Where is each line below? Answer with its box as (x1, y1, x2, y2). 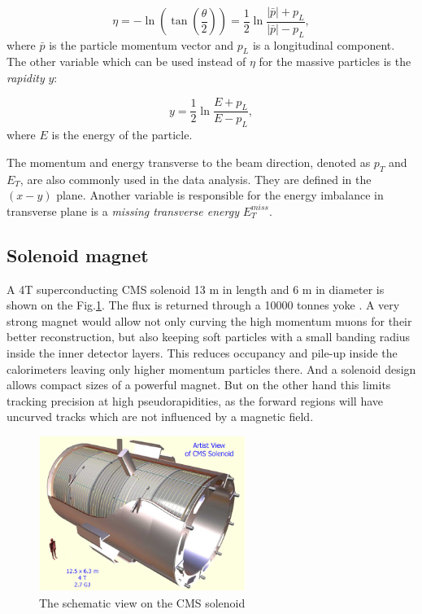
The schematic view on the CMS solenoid (39, 594, 246, 611)
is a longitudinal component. (252, 36, 395, 53)
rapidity (7, 69, 45, 86)
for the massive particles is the (259, 53, 411, 70)
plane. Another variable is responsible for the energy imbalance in (56, 186, 384, 204)
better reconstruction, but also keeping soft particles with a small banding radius (7, 328, 411, 345)
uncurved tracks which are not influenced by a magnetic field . (7, 408, 314, 425)
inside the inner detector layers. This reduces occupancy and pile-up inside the (7, 344, 398, 361)
